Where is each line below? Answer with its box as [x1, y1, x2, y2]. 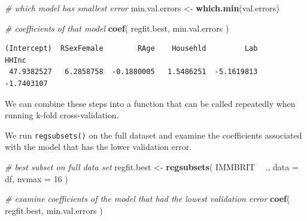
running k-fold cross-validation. [5, 109, 119, 121]
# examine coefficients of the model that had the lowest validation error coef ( [5, 192, 290, 205]
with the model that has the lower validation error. [5, 140, 192, 153]
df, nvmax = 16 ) [5, 172, 68, 185]
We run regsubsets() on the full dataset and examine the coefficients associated [5, 128, 302, 141]
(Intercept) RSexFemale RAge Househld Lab [5, 44, 258, 53]
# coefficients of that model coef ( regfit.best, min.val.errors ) [5, 22, 229, 34]
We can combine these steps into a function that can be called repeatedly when [5, 97, 296, 109]
